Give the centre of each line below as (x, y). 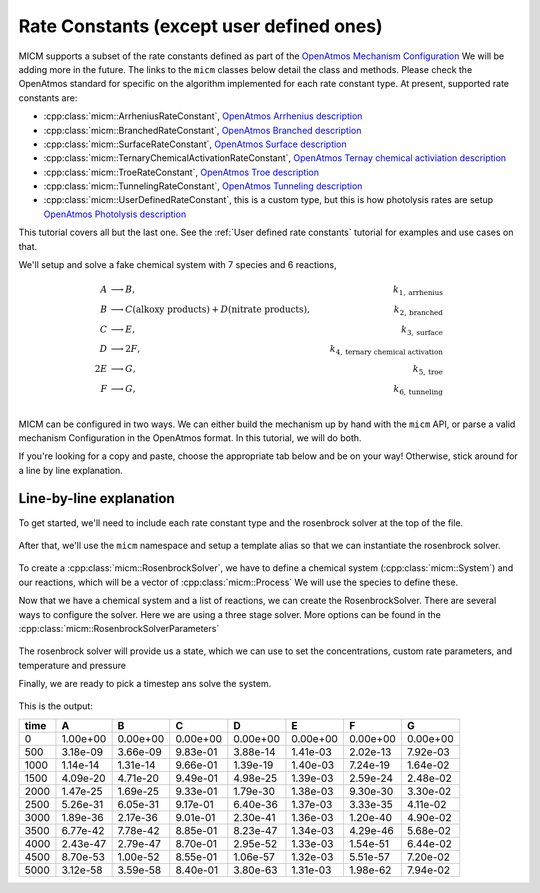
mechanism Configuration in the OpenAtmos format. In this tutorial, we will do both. (190, 437)
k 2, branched (418, 310)
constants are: (48, 97)
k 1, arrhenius (418, 290)
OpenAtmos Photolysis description (115, 214)
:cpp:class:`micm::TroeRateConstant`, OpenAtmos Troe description (181, 172)
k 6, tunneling (418, 390)
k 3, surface (422, 330)
